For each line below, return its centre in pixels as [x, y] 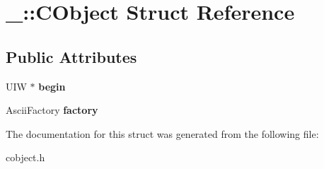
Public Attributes [71, 56]
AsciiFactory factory [52, 110]
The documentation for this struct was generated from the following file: [162, 133]
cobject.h [25, 157]
